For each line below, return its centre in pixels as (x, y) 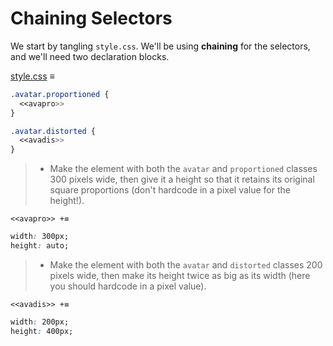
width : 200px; (40, 322)
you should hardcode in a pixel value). (128, 286)
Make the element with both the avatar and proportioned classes (183, 169)
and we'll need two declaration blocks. (90, 56)
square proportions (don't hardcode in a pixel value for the (170, 190)
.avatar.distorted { (53, 131)
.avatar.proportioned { (60, 94)
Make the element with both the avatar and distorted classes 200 (186, 264)
